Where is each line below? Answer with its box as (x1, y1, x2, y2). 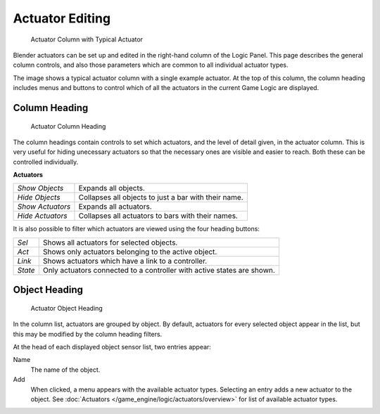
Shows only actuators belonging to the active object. (42, 247, 217, 257)
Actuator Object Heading (30, 304, 103, 312)
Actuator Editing (13, 11, 111, 26)
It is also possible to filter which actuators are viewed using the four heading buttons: (13, 225, 260, 233)
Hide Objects (17, 193, 61, 202)
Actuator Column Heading (30, 122, 106, 130)
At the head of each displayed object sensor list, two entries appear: (13, 343, 211, 351)
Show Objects (17, 183, 64, 193)
